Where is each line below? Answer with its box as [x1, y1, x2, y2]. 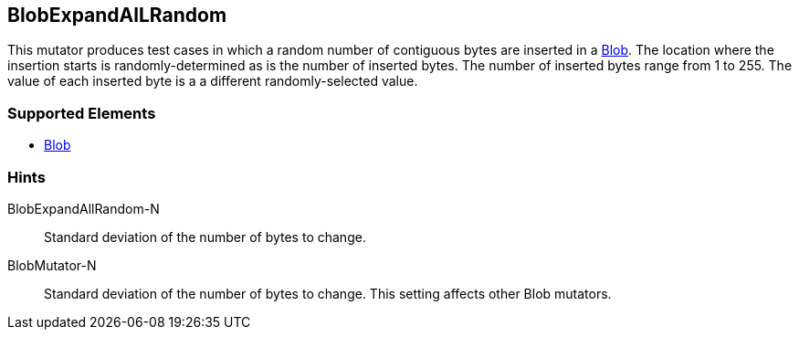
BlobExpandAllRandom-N [7, 200, 160, 216]
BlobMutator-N [7, 257, 97, 273]
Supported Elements [7, 103, 156, 122]
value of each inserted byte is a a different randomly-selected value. [7, 73, 418, 90]
